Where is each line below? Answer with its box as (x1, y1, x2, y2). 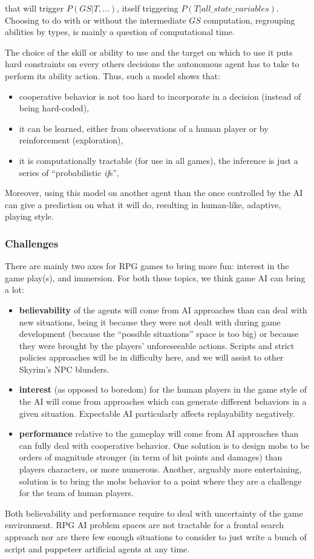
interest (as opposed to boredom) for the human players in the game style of (19, 383, 307, 396)
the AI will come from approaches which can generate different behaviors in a (19, 395, 307, 408)
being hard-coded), (19, 102, 89, 114)
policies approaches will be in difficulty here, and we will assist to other (19, 351, 284, 364)
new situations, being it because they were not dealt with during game (19, 315, 281, 328)
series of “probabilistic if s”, (19, 166, 119, 178)
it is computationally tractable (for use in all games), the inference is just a (19, 154, 298, 166)
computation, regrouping (203, 13, 295, 26)
